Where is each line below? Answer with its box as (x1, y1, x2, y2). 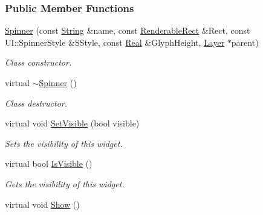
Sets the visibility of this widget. (5, 137, 123, 149)
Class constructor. (5, 56, 72, 69)
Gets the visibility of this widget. (5, 177, 125, 190)
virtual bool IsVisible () (5, 157, 93, 170)
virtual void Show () (5, 198, 80, 210)
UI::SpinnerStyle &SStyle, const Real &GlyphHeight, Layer (5, 36, 225, 48)
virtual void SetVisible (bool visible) (5, 117, 140, 129)
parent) (231, 36, 259, 48)
